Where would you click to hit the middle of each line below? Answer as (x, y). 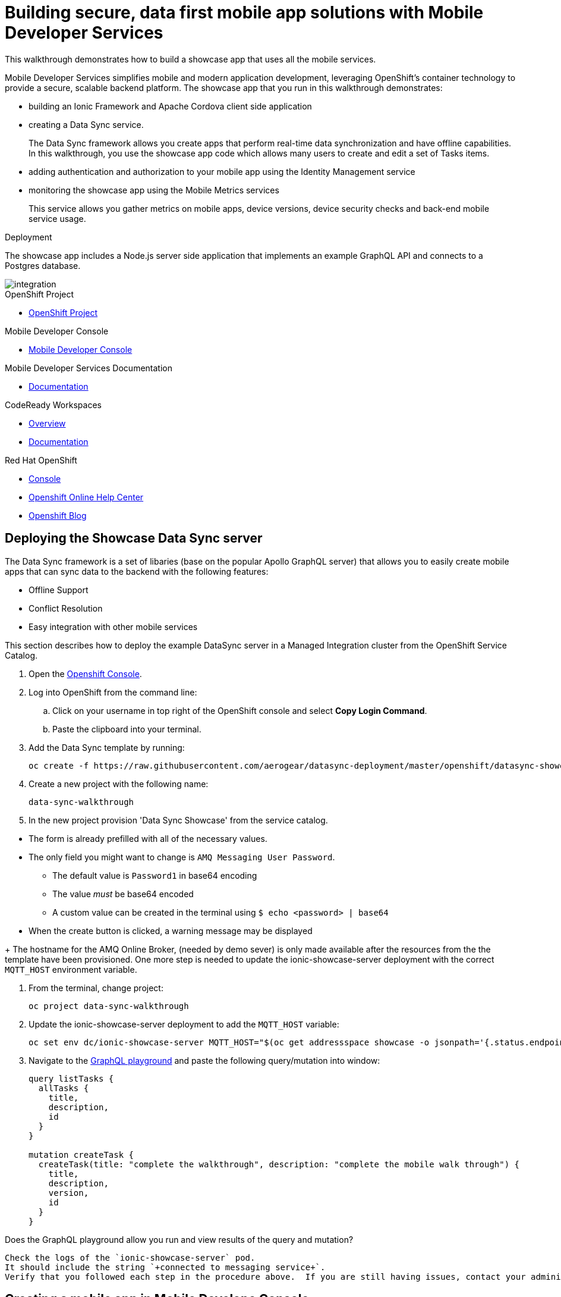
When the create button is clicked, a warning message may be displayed (171, 931)
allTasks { (64, 1088)
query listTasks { (71, 1078)
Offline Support (59, 590)
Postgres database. (43, 265)
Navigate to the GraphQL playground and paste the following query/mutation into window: (204, 1060)
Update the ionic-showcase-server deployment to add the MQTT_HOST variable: (184, 1024)
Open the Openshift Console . (85, 673)
